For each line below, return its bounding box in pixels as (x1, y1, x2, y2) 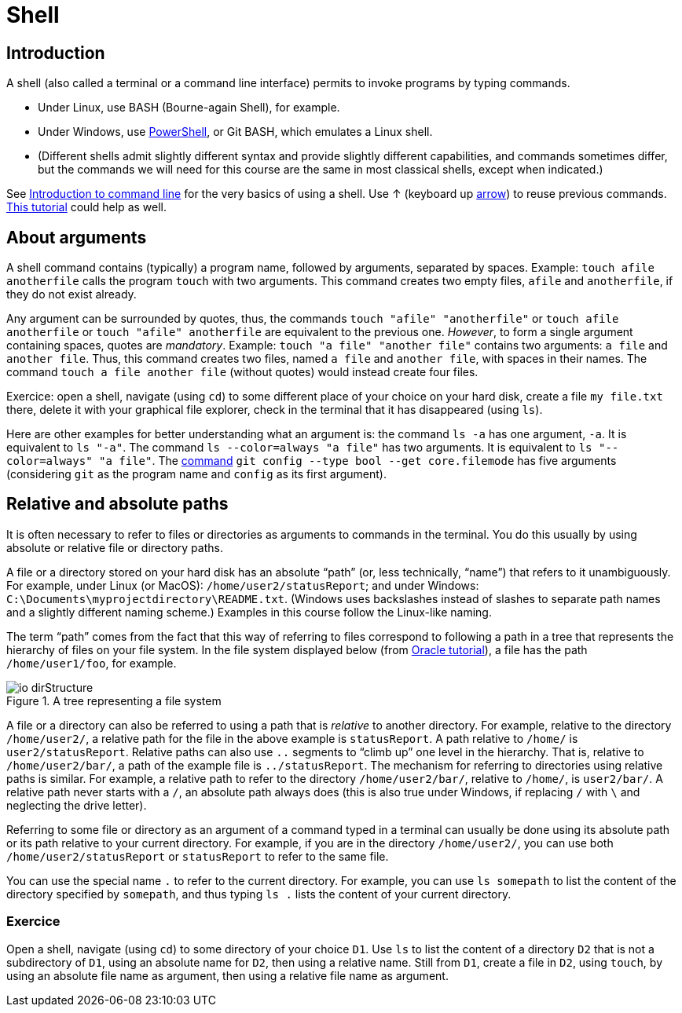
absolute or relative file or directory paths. (6, 540, 223, 554)
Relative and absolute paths (6, 494, 229, 514)
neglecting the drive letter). (6, 798, 147, 812)
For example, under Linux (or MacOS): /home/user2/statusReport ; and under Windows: (6, 578, 479, 592)
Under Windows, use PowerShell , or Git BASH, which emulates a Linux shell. (38, 125, 433, 139)
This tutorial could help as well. (6, 200, 167, 214)
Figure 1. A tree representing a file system (6, 693, 222, 708)
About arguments (6, 227, 147, 247)
